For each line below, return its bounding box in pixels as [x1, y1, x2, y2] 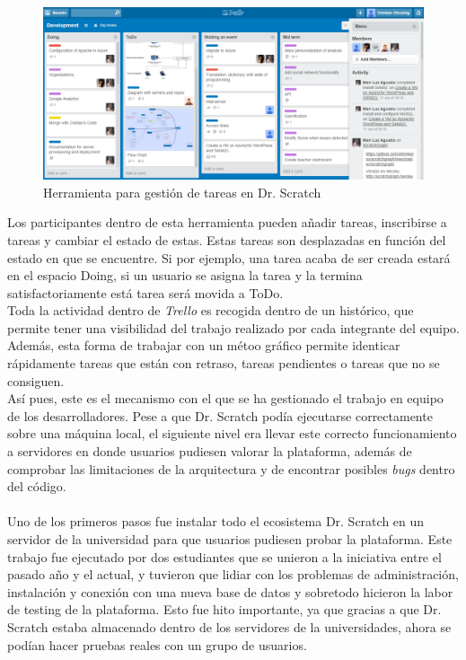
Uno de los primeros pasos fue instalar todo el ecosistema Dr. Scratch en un [7, 512, 425, 531]
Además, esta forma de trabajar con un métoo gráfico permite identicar [7, 336, 400, 355]
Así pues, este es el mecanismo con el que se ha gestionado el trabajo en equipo [7, 389, 444, 408]
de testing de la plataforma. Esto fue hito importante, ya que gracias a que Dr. [7, 600, 442, 619]
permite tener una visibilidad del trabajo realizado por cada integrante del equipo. [7, 318, 460, 337]
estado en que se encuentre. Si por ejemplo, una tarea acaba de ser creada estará [7, 248, 451, 267]
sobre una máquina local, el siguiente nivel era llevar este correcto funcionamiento [7, 424, 457, 443]
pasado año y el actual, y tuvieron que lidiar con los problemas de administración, [7, 565, 459, 584]
